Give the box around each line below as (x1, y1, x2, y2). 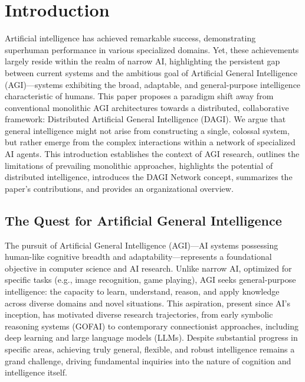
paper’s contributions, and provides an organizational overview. (5, 182, 234, 194)
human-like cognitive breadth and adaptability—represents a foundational (5, 250, 272, 263)
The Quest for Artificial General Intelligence (5, 211, 282, 229)
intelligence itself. (5, 366, 67, 378)
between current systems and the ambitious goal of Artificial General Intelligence (5, 66, 297, 79)
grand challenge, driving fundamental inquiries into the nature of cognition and (5, 354, 291, 367)
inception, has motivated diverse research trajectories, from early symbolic (5, 308, 273, 321)
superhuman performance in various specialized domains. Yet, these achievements (5, 43, 299, 55)
